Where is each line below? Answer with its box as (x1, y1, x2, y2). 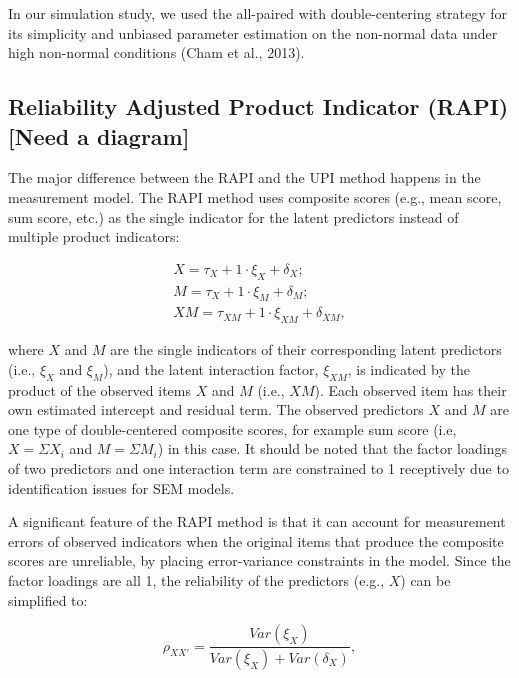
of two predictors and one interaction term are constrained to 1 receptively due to (8, 458, 509, 478)
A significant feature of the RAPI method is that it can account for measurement (8, 511, 506, 532)
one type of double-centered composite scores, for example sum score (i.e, (8, 418, 457, 439)
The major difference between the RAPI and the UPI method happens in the (8, 167, 481, 188)
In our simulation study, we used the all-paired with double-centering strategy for (8, 3, 508, 23)
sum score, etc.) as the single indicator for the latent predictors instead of (8, 206, 459, 227)
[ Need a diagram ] (8, 120, 190, 151)
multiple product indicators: (8, 226, 180, 247)
